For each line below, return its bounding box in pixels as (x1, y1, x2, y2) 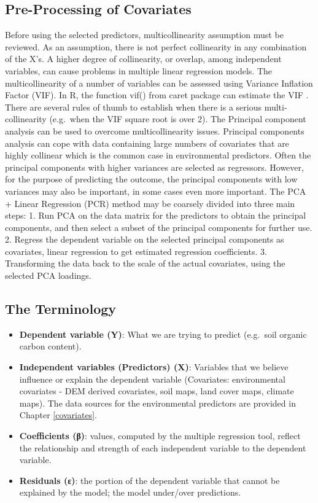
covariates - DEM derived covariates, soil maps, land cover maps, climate (19, 384, 294, 397)
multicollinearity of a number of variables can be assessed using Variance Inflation (5, 76, 313, 89)
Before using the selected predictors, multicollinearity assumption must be (5, 28, 284, 41)
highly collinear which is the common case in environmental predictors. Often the (5, 149, 311, 162)
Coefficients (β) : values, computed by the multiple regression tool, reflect (19, 429, 301, 442)
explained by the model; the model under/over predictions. (19, 486, 241, 499)
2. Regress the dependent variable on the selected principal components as (5, 233, 284, 246)
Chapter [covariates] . (19, 408, 97, 421)
